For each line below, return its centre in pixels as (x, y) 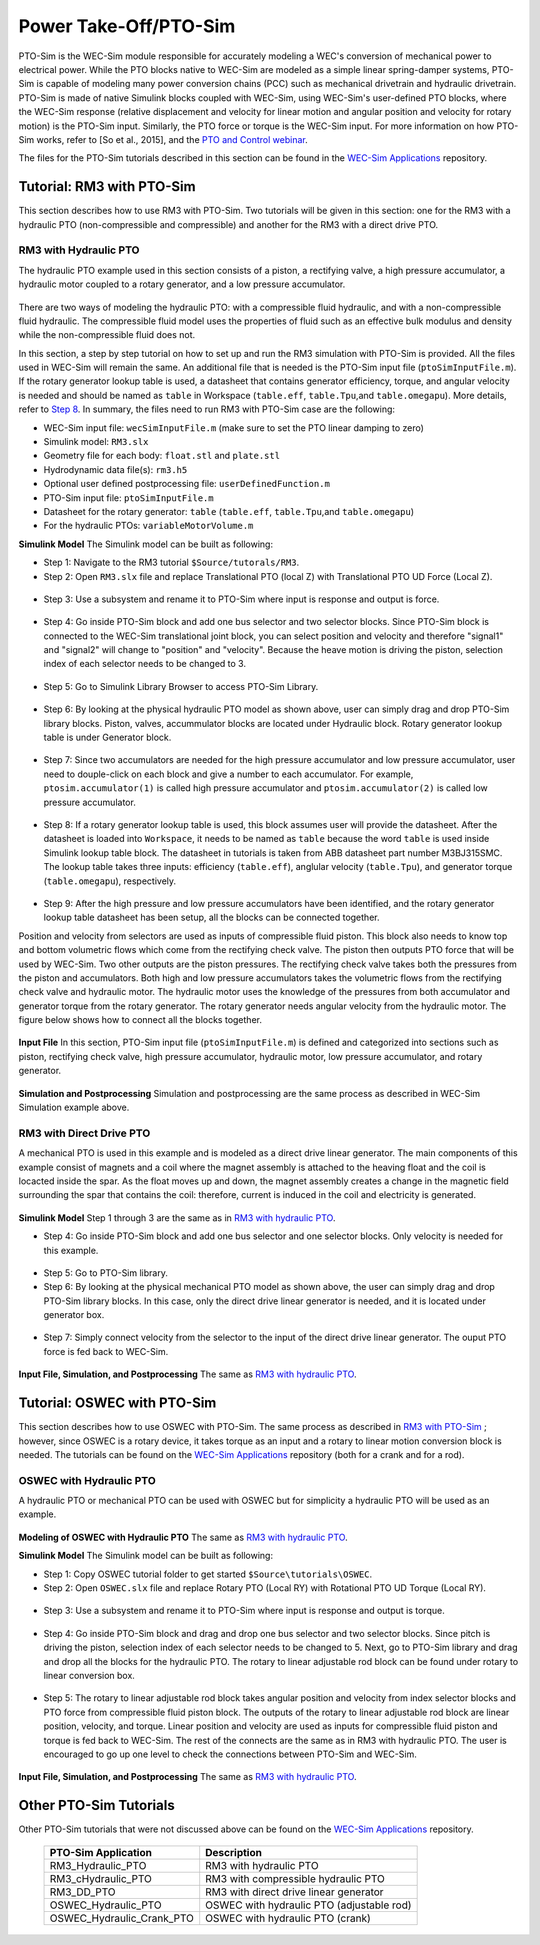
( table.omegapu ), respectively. (110, 881)
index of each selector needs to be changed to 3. (145, 664)
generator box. (74, 1315)
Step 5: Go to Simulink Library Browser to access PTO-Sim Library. (181, 686)
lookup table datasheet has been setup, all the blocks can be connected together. (211, 917)
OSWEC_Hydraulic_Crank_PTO (122, 1918)
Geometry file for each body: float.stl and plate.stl (161, 456)
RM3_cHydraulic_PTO (100, 1878)
